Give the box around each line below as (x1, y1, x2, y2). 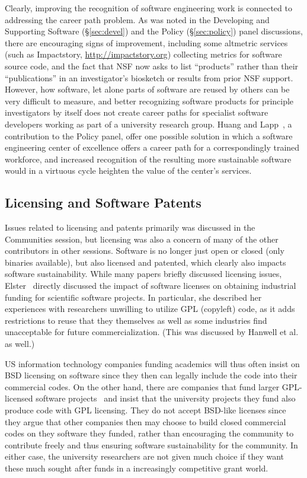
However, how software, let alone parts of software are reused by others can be (5, 83, 290, 95)
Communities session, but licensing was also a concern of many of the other (5, 232, 279, 245)
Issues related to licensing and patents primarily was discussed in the (5, 221, 255, 234)
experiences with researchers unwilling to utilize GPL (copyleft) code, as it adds (5, 302, 295, 315)
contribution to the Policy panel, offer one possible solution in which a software (5, 129, 293, 142)
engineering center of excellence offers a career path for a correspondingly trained (5, 141, 300, 154)
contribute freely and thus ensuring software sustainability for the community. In (5, 438, 298, 451)
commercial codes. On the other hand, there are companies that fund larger (5, 380, 280, 393)
